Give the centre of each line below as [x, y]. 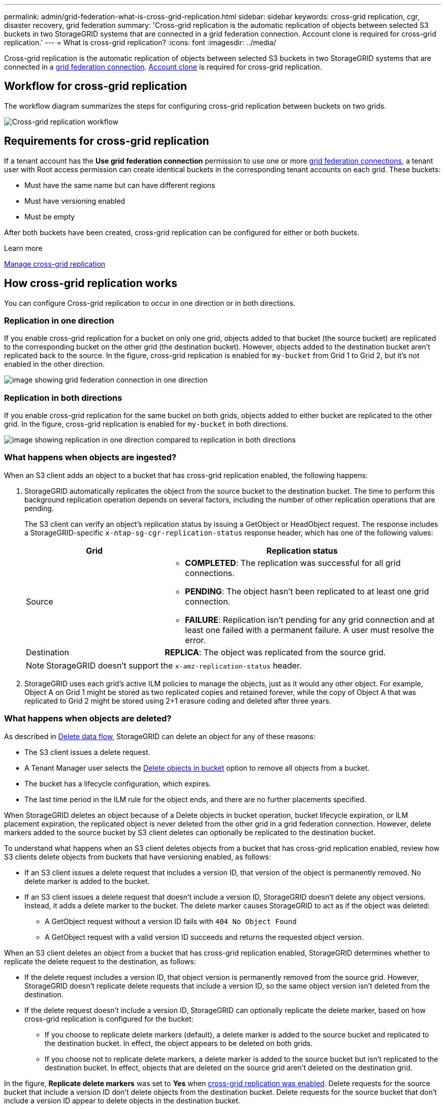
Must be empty [50, 216]
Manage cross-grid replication [55, 264]
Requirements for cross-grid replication [107, 141]
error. [195, 640]
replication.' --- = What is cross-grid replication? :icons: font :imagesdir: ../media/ [140, 42]
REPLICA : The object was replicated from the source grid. [275, 652]
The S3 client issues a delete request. [87, 752]
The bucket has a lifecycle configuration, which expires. [118, 783]
